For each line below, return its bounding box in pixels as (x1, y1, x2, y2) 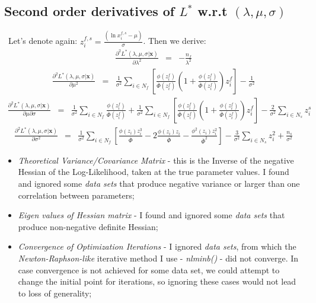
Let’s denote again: (8, 34, 78, 47)
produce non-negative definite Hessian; (18, 220, 158, 232)
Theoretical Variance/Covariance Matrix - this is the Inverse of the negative (18, 154, 294, 166)
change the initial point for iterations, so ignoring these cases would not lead (18, 275, 296, 288)
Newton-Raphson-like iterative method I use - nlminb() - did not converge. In (18, 251, 299, 264)
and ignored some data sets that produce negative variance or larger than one (18, 177, 300, 189)
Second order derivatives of (4, 2, 175, 20)
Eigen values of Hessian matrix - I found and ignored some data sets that (18, 209, 285, 221)
